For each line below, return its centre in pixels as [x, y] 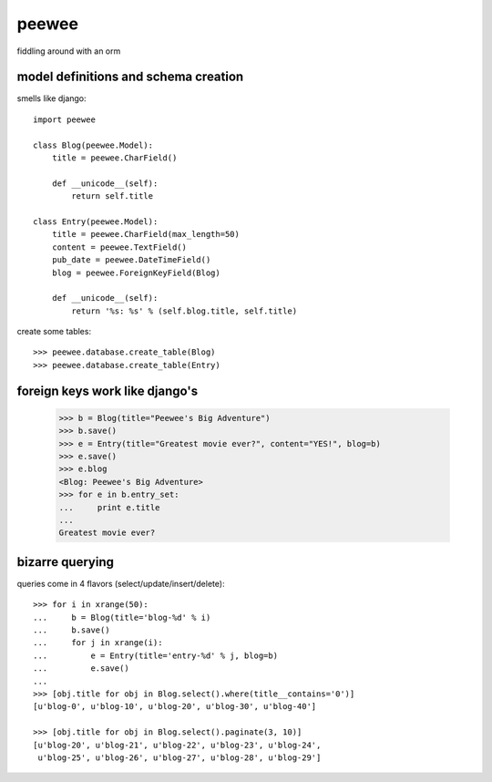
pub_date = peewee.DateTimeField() [131, 260]
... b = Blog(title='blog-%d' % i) [122, 617]
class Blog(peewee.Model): [93, 145]
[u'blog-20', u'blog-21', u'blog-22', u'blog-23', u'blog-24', [177, 745]
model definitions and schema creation [130, 77]
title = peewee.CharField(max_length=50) [146, 234]
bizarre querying [65, 562]
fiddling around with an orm [69, 51]
